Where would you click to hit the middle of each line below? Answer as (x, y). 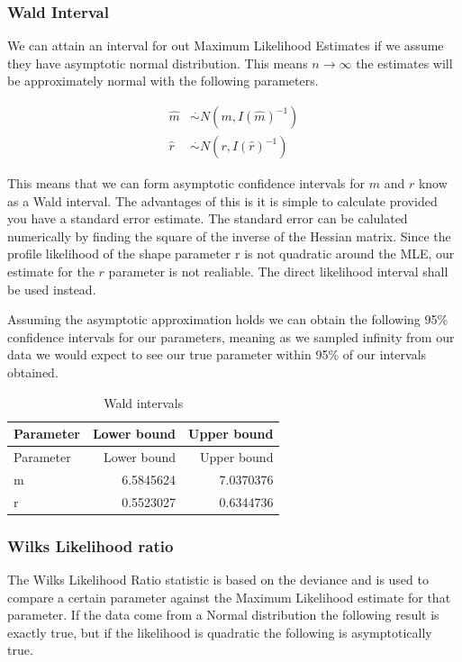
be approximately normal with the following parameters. (163, 81)
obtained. (33, 372)
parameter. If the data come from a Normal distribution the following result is (223, 615)
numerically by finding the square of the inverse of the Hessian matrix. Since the (229, 236)
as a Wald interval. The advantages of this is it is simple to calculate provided (222, 200)
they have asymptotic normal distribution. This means (158, 63)
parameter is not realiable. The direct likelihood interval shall (278, 272)
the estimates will (404, 63)
